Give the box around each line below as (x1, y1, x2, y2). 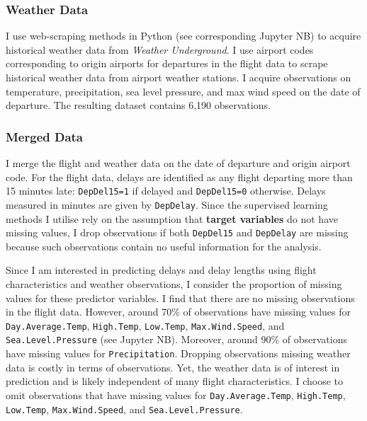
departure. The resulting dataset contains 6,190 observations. (6, 98, 271, 113)
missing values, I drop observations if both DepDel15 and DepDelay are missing (6, 225, 349, 240)
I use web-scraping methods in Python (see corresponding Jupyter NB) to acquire (6, 28, 361, 43)
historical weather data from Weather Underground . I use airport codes (6, 42, 314, 57)
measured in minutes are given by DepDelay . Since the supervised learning (6, 197, 328, 212)
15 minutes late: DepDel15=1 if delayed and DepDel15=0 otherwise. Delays (6, 183, 326, 198)
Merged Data (6, 127, 84, 145)
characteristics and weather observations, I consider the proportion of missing (6, 276, 342, 291)
